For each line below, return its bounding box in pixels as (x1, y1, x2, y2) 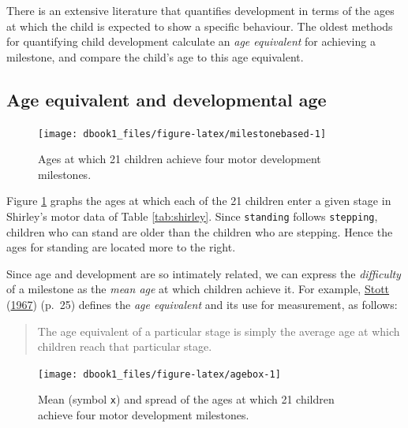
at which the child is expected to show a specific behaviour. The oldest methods (6, 17, 393, 34)
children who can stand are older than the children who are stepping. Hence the (6, 223, 393, 240)
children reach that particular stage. (37, 338, 212, 355)
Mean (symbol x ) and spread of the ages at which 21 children (38, 391, 335, 408)
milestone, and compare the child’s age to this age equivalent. (6, 48, 304, 65)
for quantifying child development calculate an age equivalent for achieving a (6, 33, 376, 50)
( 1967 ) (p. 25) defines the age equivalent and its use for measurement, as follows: (6, 296, 398, 313)
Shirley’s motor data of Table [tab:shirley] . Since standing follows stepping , (6, 208, 378, 225)
